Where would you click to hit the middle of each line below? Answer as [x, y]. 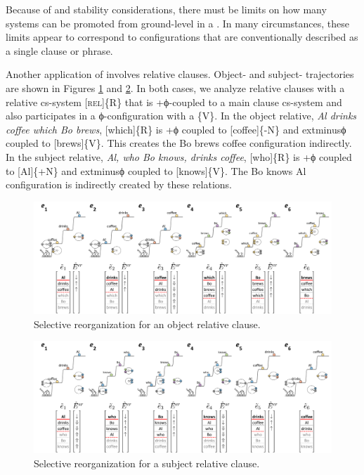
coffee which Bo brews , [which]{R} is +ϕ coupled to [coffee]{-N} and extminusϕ [176, 129]
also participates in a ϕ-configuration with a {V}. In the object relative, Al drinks [181, 116]
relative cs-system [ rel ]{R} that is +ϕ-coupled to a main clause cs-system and [174, 102]
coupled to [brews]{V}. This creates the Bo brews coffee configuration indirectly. [179, 143]
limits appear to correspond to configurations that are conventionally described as [182, 37]
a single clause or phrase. [59, 50]
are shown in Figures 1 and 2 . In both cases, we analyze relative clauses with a [175, 87]
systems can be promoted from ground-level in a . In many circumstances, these [178, 23]
